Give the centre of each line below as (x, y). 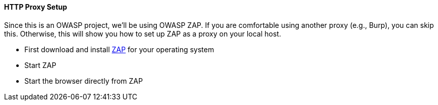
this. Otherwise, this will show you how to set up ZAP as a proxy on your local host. (143, 33)
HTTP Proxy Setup (36, 7)
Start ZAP (40, 65)
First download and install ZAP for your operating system (119, 49)
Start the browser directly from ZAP (84, 81)
